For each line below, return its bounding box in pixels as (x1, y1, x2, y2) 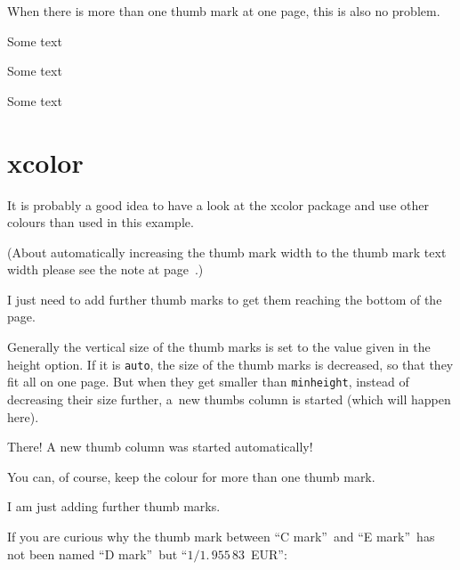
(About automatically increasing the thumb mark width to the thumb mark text (7, 242, 447, 261)
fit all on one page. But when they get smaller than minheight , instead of (7, 372, 409, 391)
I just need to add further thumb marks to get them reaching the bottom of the (7, 289, 442, 308)
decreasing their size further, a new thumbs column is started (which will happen (7, 389, 451, 408)
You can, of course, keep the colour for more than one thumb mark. (7, 467, 375, 485)
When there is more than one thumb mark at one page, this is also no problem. (7, 2, 440, 20)
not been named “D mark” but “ (7, 544, 188, 563)
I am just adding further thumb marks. (7, 497, 221, 516)
